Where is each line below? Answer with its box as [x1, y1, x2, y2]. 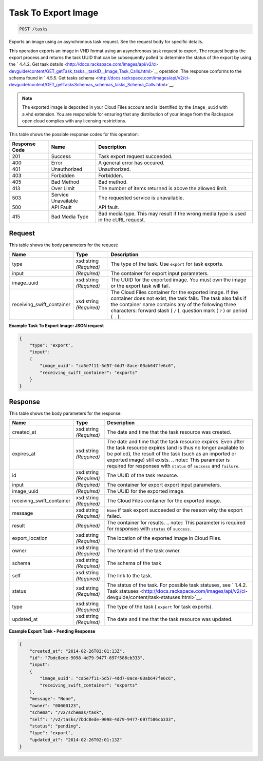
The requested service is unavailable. [98, 194, 185, 201]
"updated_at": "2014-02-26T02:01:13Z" [29, 737, 122, 742]
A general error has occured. [98, 159, 165, 166]
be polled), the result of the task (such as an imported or [107, 450, 237, 457]
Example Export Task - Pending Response [9, 628, 95, 634]
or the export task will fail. [111, 282, 170, 289]
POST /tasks [19, 26, 48, 32]
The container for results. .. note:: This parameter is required [107, 519, 246, 526]
